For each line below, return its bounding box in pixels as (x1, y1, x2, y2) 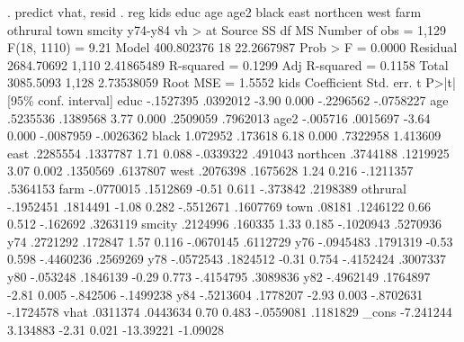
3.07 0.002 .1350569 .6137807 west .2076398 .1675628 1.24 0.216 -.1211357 (7, 161, 414, 180)
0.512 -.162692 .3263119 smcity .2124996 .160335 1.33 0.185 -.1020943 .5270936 (7, 214, 442, 233)
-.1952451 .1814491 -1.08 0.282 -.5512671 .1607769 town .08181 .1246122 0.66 (7, 196, 431, 215)
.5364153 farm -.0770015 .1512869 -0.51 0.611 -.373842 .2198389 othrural (7, 178, 406, 197)
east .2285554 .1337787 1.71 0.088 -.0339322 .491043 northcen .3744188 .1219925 (7, 143, 450, 162)
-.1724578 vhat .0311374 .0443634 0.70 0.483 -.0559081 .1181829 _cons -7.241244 (7, 302, 452, 321)
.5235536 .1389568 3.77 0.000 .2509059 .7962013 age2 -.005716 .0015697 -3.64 (7, 108, 431, 127)
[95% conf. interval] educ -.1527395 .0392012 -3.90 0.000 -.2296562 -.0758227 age (7, 90, 449, 109)
